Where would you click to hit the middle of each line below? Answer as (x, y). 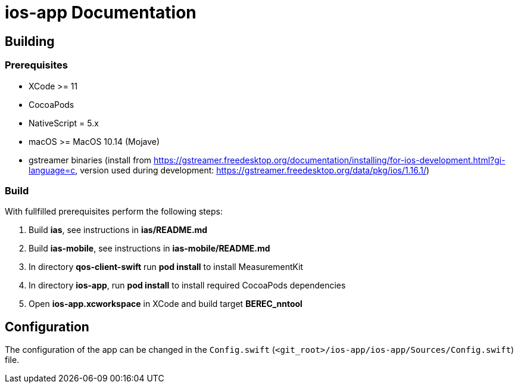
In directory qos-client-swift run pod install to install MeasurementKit (166, 267)
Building (30, 41)
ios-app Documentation (101, 13)
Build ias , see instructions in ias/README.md (118, 230)
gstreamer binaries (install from (90, 160)
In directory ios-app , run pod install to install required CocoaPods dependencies (187, 285)
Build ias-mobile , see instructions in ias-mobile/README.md (149, 249)
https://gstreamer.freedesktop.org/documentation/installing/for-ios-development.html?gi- (329, 160)
